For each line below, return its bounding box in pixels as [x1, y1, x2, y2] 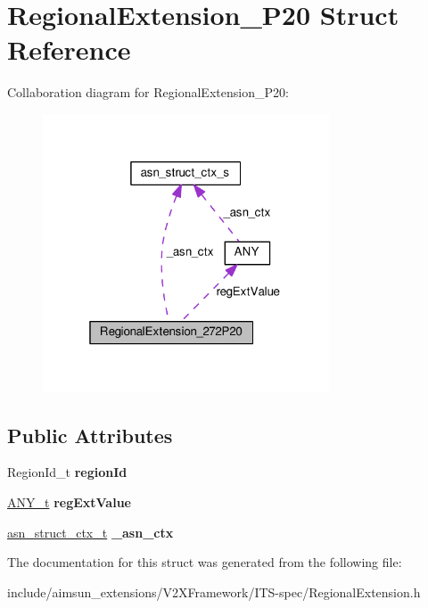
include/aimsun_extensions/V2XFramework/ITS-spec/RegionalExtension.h [7, 582, 421, 601]
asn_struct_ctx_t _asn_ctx [7, 522, 174, 541]
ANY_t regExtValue [7, 493, 131, 512]
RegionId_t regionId [7, 463, 128, 481]
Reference [7, 31, 131, 68]
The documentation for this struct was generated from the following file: [7, 553, 402, 571]
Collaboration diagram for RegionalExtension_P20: [7, 83, 289, 102]
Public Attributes [7, 421, 173, 448]
